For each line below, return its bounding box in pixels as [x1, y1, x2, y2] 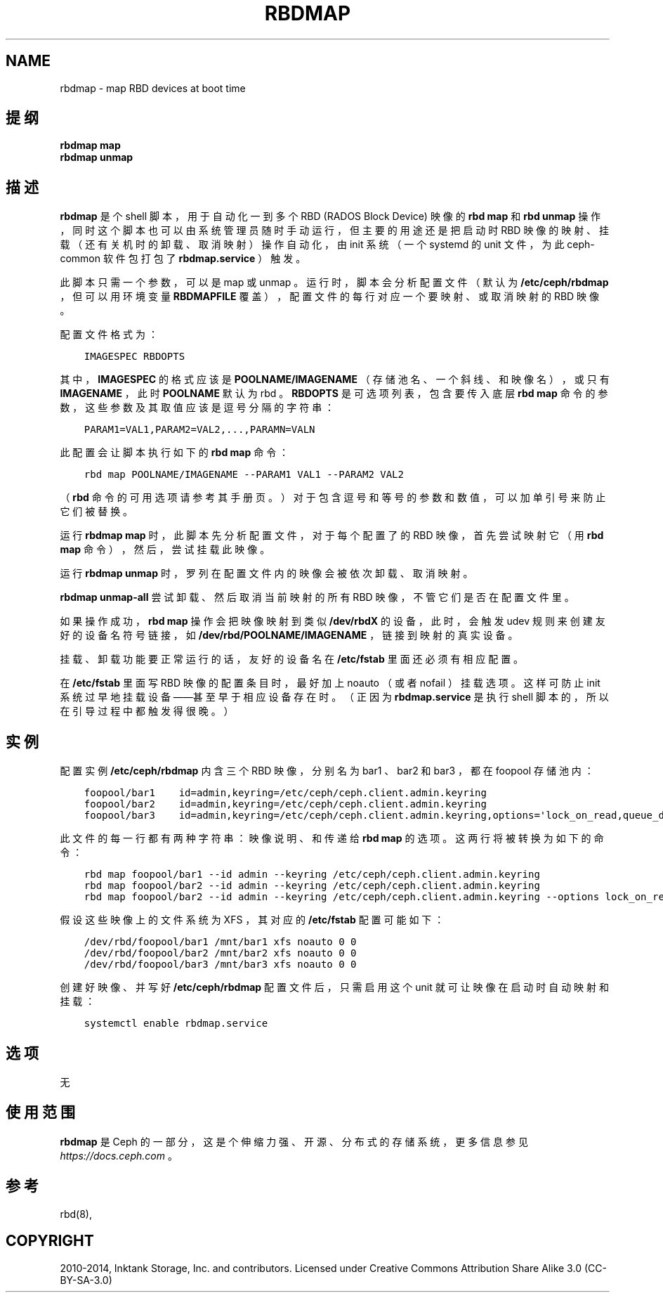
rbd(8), [60, 1207, 92, 1220]
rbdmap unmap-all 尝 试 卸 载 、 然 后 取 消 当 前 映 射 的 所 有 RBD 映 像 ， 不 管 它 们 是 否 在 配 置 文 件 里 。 [60, 591, 575, 604]
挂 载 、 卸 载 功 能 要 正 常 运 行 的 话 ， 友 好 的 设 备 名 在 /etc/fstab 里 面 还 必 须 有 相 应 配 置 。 [60, 653, 524, 666]
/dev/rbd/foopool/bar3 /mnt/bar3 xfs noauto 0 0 [84, 959, 357, 971]
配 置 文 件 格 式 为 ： [60, 328, 158, 341]
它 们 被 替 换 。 [60, 505, 133, 518]
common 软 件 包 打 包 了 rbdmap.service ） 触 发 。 [60, 252, 306, 265]
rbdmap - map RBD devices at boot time [60, 82, 246, 94]
